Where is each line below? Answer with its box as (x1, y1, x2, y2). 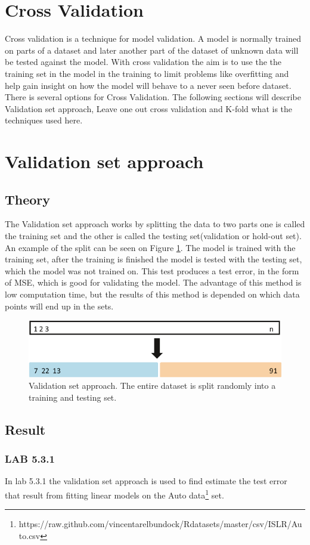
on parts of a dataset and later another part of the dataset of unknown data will (5, 44, 299, 56)
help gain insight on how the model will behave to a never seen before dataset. (5, 79, 292, 91)
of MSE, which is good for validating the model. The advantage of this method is (5, 276, 302, 289)
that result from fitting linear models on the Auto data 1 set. (5, 487, 224, 501)
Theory (5, 190, 51, 208)
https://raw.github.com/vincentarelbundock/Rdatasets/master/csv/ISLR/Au (18, 518, 302, 530)
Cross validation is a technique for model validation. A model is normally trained (5, 32, 302, 45)
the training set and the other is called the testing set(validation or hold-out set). (5, 230, 302, 242)
